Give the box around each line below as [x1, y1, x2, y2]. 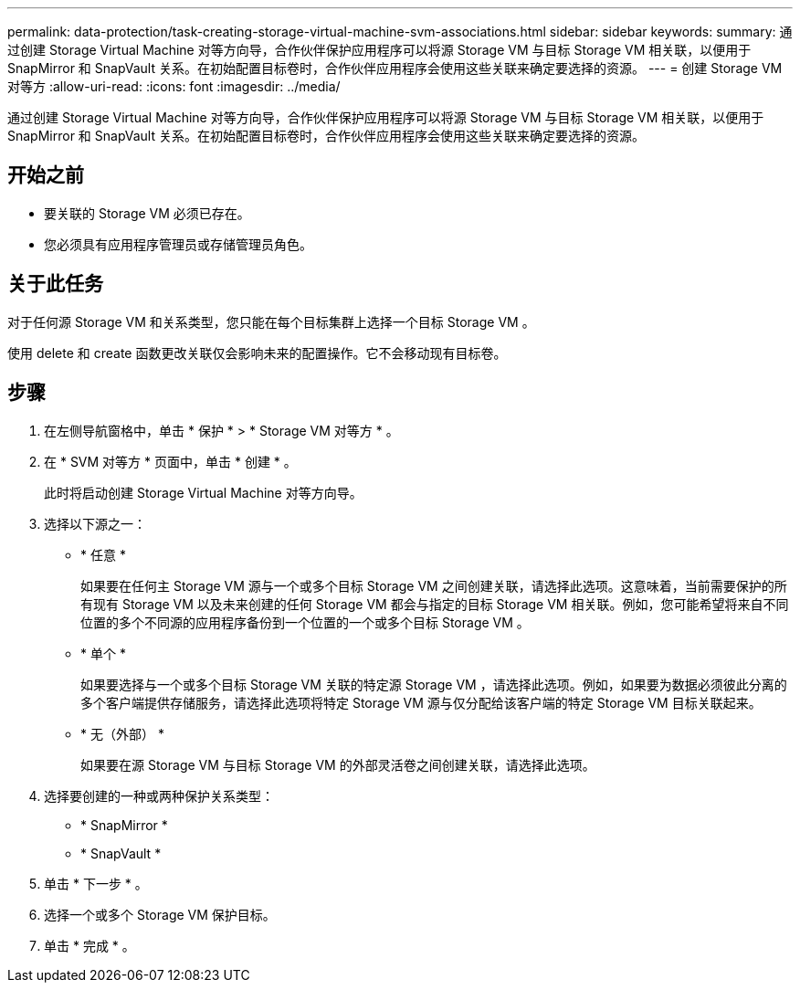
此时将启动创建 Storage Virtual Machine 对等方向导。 [44, 484, 363, 500]
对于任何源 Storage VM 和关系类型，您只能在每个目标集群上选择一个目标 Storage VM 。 [7, 313, 535, 330]
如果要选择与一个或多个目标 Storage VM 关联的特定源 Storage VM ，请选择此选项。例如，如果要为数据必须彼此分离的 [80, 676, 787, 692]
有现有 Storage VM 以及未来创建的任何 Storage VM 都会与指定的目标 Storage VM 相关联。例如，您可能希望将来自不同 [80, 595, 789, 612]
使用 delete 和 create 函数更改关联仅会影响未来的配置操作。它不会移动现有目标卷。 [7, 344, 507, 361]
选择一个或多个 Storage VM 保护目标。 [44, 906, 276, 922]
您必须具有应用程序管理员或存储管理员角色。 [44, 236, 312, 252]
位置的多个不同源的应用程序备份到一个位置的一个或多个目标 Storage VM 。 [80, 614, 530, 630]
